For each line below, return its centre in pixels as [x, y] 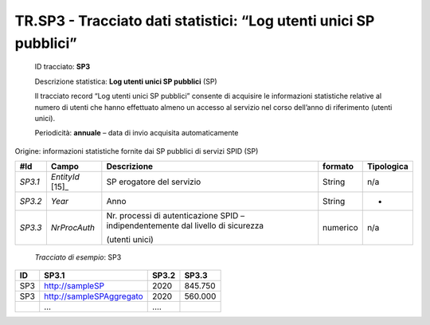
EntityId [65, 177]
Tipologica [388, 166]
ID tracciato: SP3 [63, 67]
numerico [340, 228]
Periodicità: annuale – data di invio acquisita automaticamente [137, 133]
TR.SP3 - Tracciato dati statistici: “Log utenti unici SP [195, 21]
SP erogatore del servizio [154, 182]
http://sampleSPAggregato [94, 296]
